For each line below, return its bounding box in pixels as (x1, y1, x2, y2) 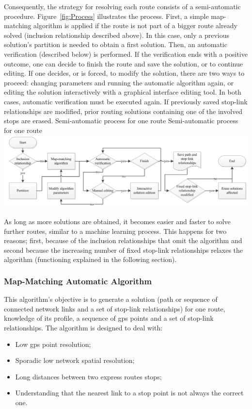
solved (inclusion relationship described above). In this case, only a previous (4, 30, 230, 40)
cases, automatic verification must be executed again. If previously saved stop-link (4, 96, 248, 106)
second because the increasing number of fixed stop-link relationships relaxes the (4, 245, 243, 255)
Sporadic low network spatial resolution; (15, 355, 135, 365)
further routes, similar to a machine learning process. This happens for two (4, 226, 227, 236)
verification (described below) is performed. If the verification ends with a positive (4, 49, 248, 59)
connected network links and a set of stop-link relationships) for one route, (4, 303, 225, 313)
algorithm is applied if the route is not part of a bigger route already (33, 20, 237, 31)
